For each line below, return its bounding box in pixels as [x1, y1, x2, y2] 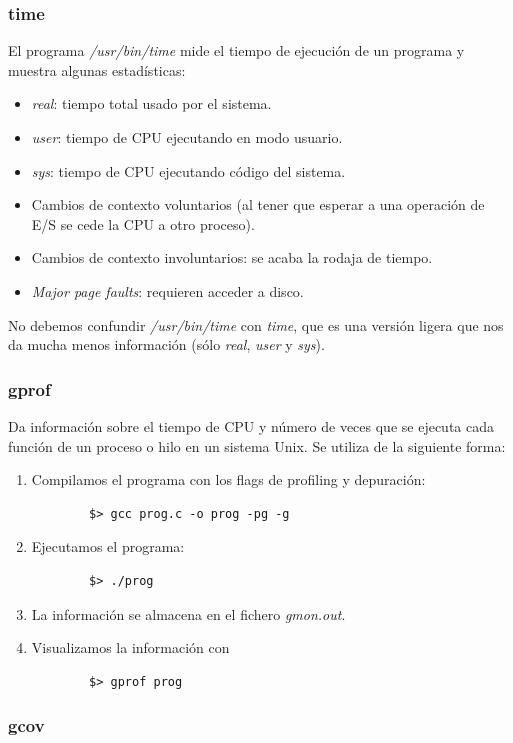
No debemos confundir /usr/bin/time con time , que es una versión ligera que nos [8, 314, 504, 335]
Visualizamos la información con [31, 637, 230, 658]
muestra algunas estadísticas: [8, 59, 186, 80]
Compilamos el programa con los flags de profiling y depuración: [31, 469, 426, 490]
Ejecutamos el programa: [31, 536, 185, 557]
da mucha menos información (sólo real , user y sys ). [8, 334, 325, 355]
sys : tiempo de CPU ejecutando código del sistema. [31, 160, 346, 181]
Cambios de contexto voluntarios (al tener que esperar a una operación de [31, 194, 485, 215]
